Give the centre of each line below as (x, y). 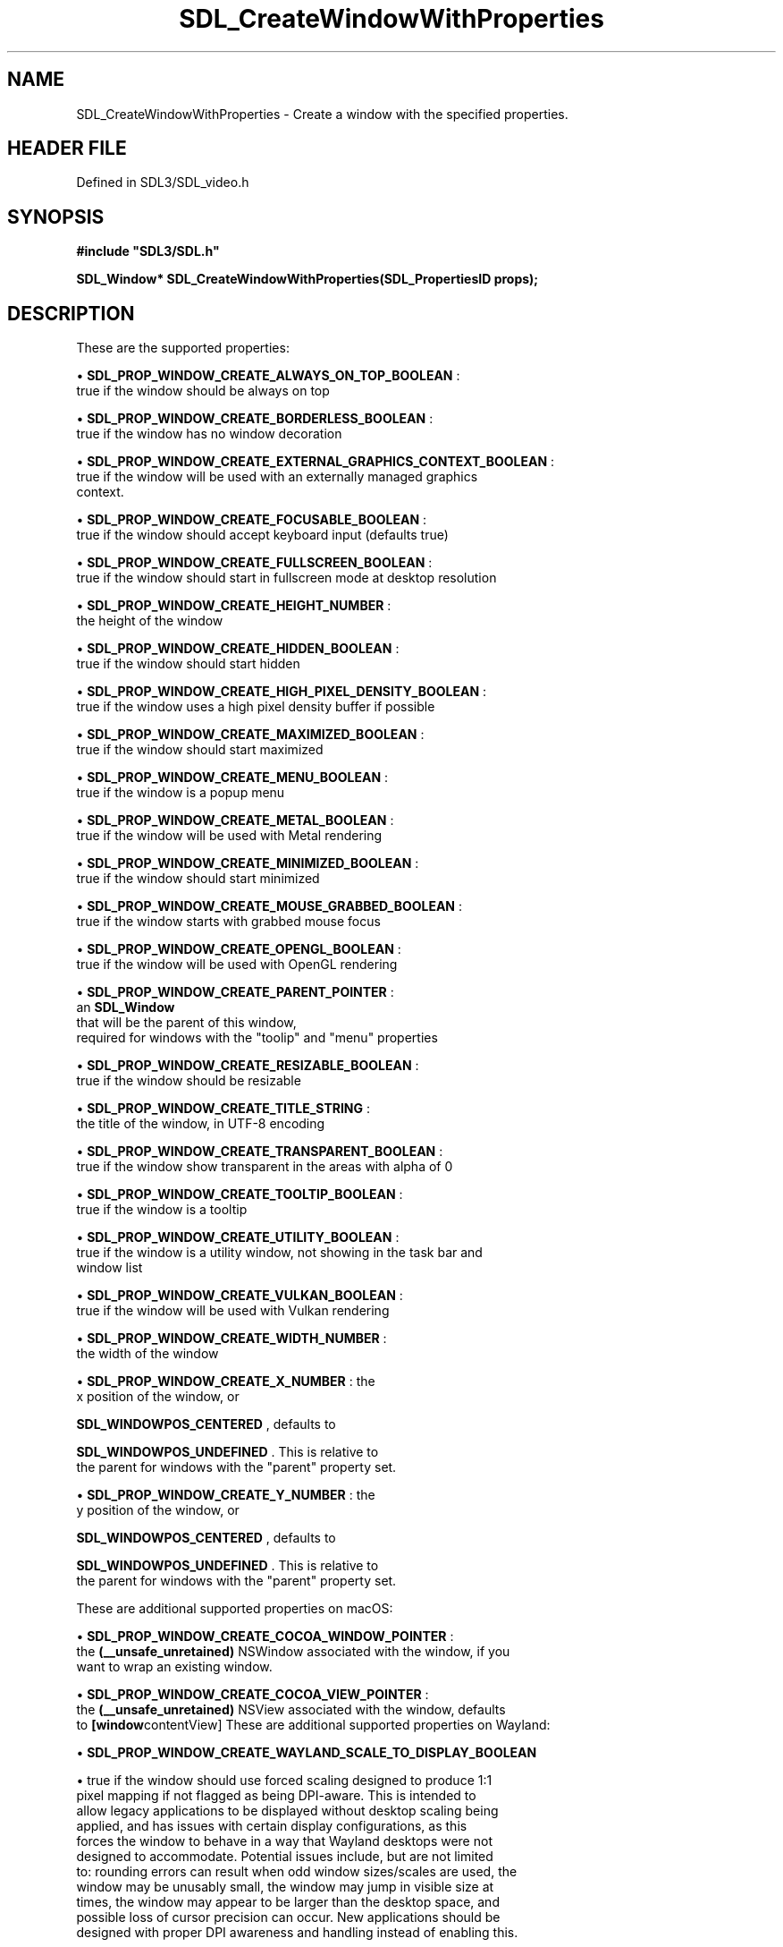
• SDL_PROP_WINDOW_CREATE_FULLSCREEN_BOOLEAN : (254, 563)
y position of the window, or (158, 1510)
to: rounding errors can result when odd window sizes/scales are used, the (297, 1872)
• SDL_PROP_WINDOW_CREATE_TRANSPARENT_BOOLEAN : (260, 1152)
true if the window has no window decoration (209, 434)
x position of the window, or (158, 1397)
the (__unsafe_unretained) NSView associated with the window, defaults (291, 1710)
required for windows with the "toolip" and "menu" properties (257, 1038)
